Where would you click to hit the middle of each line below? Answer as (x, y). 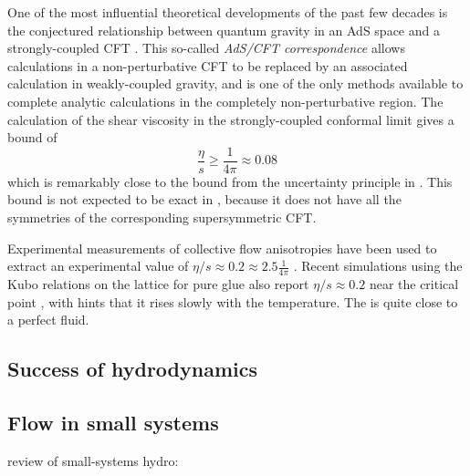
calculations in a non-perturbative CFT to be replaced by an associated (208, 65)
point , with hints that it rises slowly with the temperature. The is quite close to (233, 301)
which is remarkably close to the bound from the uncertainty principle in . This (230, 181)
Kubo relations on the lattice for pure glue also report (158, 284)
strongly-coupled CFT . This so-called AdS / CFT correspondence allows (206, 48)
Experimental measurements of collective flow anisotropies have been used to (222, 248)
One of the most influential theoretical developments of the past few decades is (228, 12)
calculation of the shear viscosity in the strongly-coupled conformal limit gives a (231, 119)
